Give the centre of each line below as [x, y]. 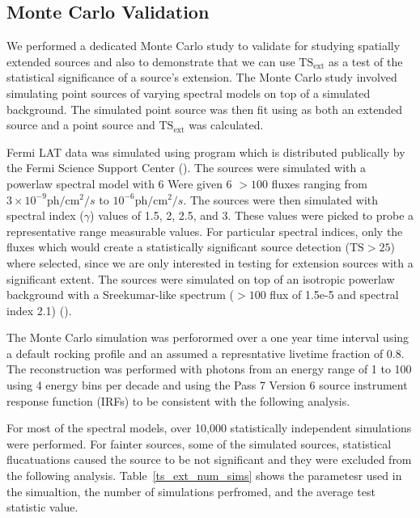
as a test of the [365, 61]
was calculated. [226, 125]
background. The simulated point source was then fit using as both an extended [204, 109]
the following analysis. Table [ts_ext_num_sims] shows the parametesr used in [204, 476]
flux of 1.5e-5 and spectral [334, 295]
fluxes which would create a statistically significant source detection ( [178, 247]
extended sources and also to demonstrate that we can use [151, 61]
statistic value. [42, 507]
